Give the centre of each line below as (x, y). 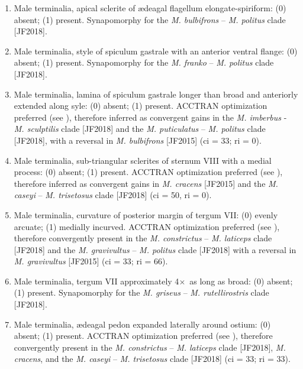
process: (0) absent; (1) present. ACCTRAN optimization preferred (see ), (148, 172)
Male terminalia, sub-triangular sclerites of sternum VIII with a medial (143, 160)
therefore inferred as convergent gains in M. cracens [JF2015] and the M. (146, 183)
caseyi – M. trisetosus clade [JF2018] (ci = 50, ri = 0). (113, 195)
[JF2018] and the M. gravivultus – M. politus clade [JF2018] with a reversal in (155, 249)
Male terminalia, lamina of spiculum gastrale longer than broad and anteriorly (156, 94)
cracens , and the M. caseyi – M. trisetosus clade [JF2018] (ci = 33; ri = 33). (152, 359)
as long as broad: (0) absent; (241, 281)
